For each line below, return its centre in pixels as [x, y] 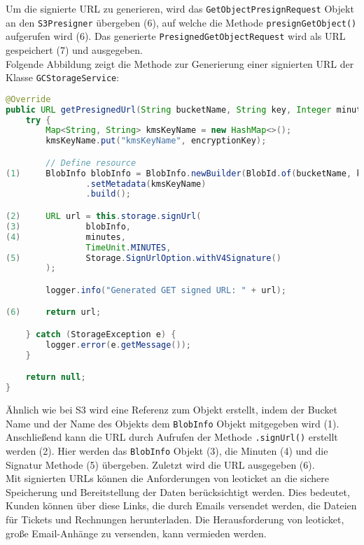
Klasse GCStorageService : [63, 77]
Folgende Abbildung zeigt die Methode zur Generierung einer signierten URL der [180, 63]
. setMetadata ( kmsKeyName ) [146, 184]
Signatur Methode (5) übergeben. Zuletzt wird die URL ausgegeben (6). [160, 464]
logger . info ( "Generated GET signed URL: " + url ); [166, 290]
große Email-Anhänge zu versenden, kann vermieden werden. [136, 533]
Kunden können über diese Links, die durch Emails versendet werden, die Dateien [181, 505]
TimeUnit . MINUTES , [128, 247]
